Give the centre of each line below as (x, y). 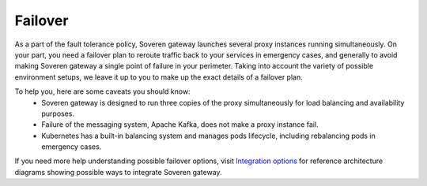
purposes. (58, 113)
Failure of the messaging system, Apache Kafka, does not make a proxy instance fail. (180, 125)
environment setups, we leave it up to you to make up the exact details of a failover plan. (159, 77)
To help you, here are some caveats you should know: (102, 91)
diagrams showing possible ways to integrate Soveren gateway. (118, 172)
